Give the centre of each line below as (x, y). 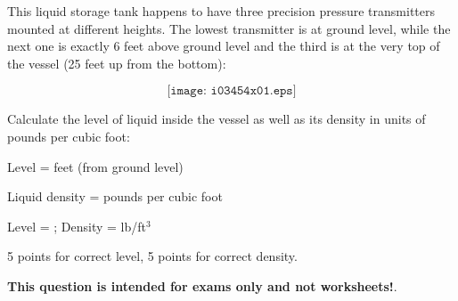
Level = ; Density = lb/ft (77, 226)
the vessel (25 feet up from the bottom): (117, 63)
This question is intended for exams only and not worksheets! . (202, 285)
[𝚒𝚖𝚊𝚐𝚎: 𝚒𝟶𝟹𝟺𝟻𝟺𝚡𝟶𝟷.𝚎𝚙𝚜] (232, 91)
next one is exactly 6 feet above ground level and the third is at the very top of (224, 46)
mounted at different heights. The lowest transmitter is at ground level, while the (229, 28)
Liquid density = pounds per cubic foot (115, 196)
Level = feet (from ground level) (95, 166)
